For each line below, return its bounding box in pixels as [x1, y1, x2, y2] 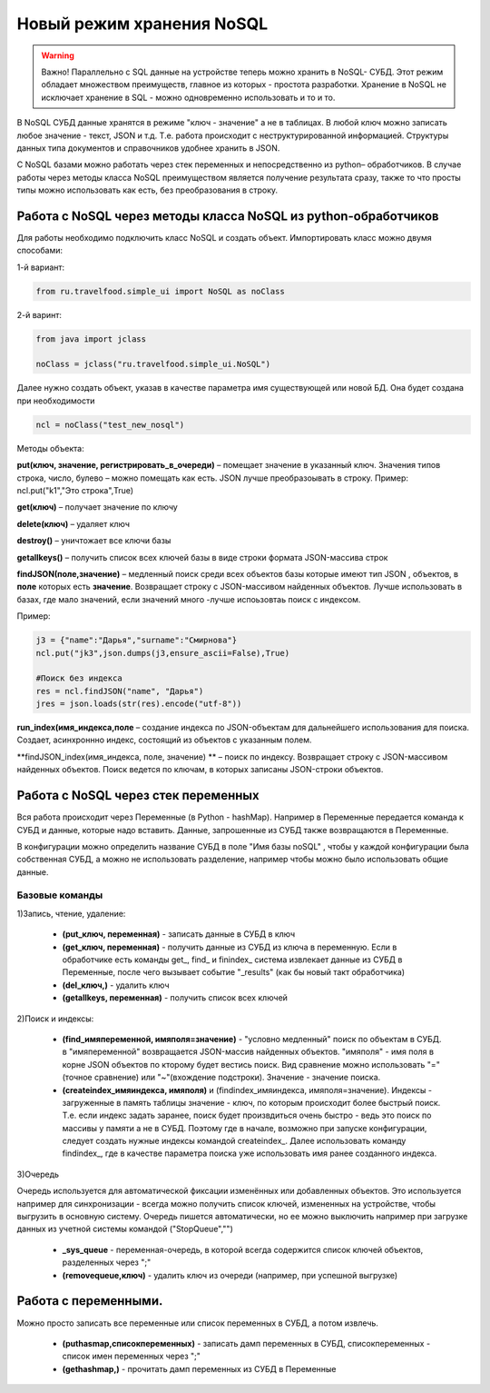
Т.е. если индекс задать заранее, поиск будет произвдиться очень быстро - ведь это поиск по [62, 1109, 432, 1121]
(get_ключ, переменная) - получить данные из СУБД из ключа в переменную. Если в [62, 941, 397, 952]
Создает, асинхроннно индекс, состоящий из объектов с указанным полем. [16, 734, 312, 745]
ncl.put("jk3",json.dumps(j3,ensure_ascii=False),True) [35, 648, 290, 658]
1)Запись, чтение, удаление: [16, 908, 126, 919]
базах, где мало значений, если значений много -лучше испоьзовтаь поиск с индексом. [16, 593, 361, 604]
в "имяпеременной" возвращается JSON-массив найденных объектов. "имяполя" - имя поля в [62, 1046, 435, 1058]
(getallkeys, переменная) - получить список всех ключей [62, 992, 288, 1003]
